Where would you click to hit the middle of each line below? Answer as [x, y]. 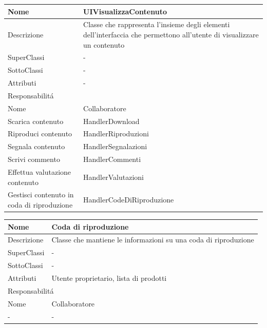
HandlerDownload [111, 121]
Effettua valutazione [40, 171]
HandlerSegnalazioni [115, 146]
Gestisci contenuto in [41, 194]
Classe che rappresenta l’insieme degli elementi [157, 24]
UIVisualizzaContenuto [125, 11]
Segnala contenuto [36, 146]
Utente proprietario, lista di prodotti [109, 278]
